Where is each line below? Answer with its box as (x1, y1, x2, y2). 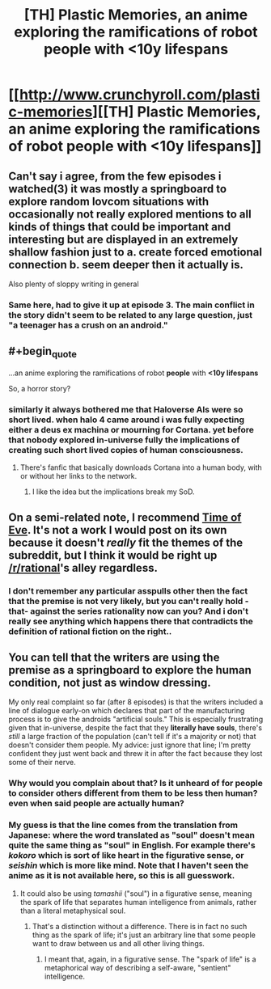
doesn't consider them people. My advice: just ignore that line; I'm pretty (8, 740, 251, 750)
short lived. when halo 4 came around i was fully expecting (8, 414, 245, 425)
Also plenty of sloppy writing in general (8, 279, 139, 289)
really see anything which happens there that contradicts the (8, 615, 253, 627)
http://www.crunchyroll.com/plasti (19, 86, 260, 104)
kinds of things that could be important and (8, 220, 231, 234)
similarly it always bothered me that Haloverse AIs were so (8, 404, 243, 415)
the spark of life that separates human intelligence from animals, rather (19, 897, 257, 907)
